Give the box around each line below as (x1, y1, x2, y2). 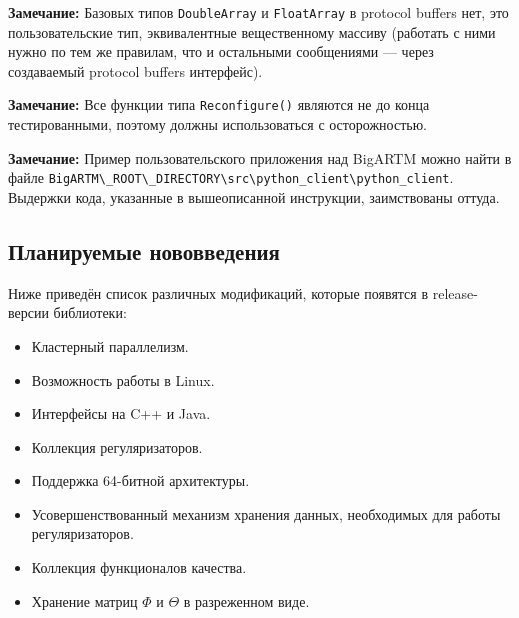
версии (8, 302, 49, 323)
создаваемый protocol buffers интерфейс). (8, 60, 263, 81)
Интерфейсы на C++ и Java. (31, 403, 211, 424)
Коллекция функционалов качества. (31, 557, 247, 578)
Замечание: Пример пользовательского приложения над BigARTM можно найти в (8, 147, 512, 168)
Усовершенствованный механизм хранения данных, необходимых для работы (31, 503, 501, 524)
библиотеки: (53, 302, 127, 323)
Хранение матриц (31, 590, 138, 611)
